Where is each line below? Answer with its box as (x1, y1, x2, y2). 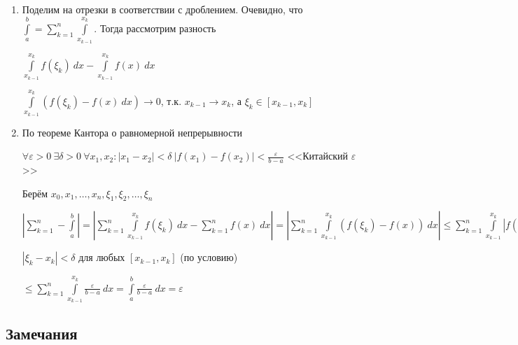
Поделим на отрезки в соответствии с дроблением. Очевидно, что (22, 2, 303, 16)
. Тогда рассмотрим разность (94, 20, 216, 35)
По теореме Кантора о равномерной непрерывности (22, 125, 243, 139)
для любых (78, 250, 125, 265)
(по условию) (180, 250, 238, 265)
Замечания (6, 322, 78, 344)
